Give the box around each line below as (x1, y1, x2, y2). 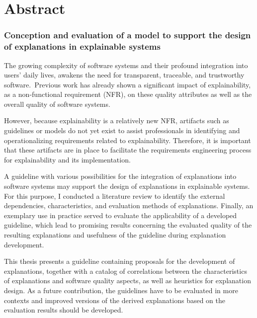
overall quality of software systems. (4, 98, 110, 109)
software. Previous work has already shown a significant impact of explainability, (4, 79, 251, 89)
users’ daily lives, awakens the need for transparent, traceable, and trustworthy (4, 70, 245, 80)
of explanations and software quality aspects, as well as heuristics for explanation (4, 275, 251, 286)
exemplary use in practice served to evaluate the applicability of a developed (4, 210, 237, 220)
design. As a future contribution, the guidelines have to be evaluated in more (4, 285, 238, 295)
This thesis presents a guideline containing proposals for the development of (4, 256, 235, 266)
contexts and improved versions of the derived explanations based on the (4, 295, 226, 305)
